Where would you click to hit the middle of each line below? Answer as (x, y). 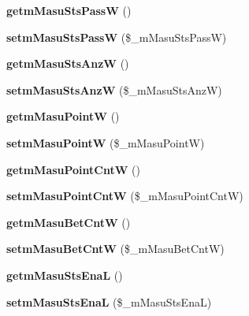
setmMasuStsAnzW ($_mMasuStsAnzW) (114, 89)
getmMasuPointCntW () (73, 169)
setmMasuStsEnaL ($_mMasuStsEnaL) (109, 301)
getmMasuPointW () (63, 116)
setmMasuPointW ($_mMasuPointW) (106, 142)
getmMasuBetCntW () (69, 222)
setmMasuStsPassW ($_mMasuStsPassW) (117, 37)
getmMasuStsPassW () (69, 10)
